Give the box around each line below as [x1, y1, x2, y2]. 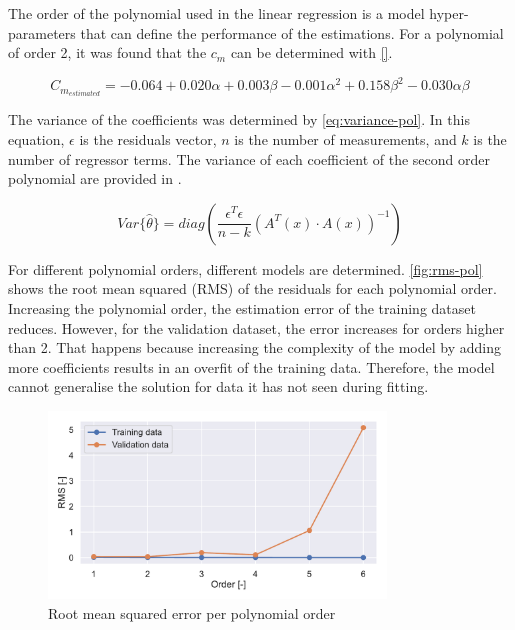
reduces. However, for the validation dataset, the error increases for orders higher [8, 317, 505, 338]
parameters [8, 22, 76, 43]
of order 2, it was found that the [8, 42, 207, 63]
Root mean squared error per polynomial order [48, 602, 336, 623]
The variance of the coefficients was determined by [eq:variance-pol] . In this [8, 109, 470, 130]
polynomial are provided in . [8, 168, 182, 189]
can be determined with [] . [230, 42, 393, 63]
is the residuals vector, [79, 128, 217, 149]
